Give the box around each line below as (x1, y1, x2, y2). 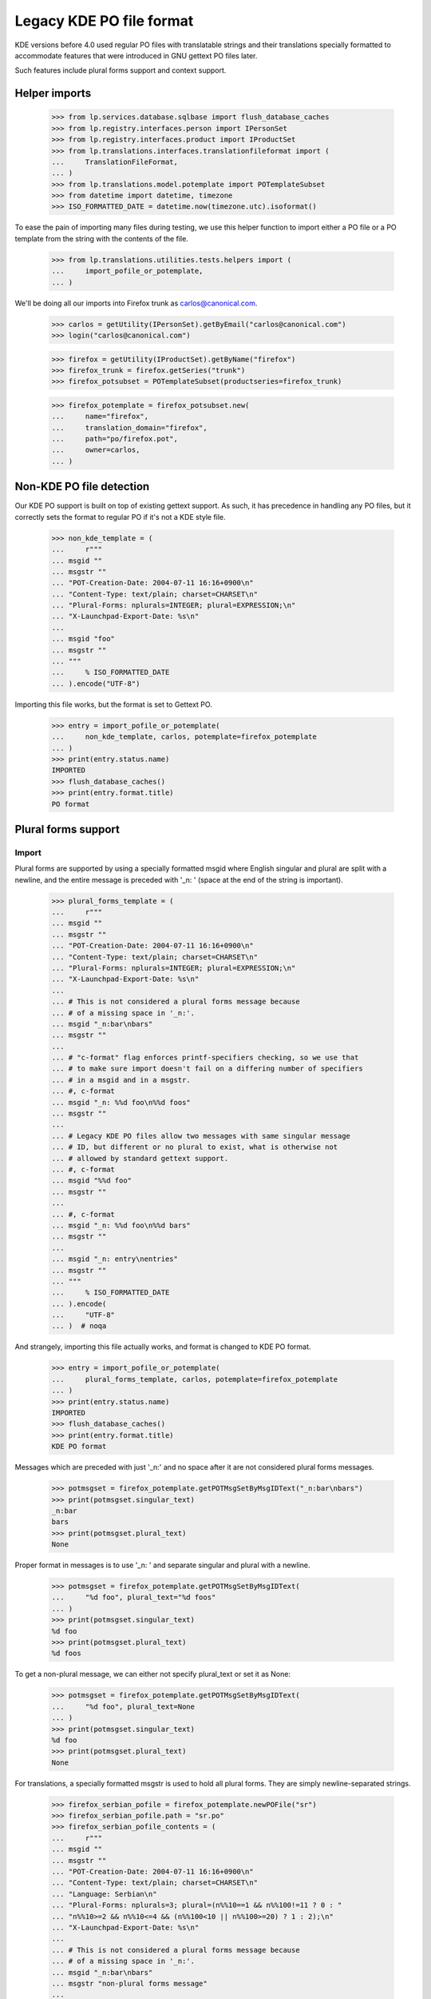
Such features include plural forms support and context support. (14, 66, 227, 75)
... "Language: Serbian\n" (51, 1889, 157, 1898)
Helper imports (14, 86, 92, 100)
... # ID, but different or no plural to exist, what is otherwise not (51, 1143, 338, 1151)
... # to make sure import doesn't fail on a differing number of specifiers (51, 1064, 363, 1073)
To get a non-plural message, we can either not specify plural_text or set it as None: (14, 1670, 291, 1679)
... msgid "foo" (51, 634, 116, 644)
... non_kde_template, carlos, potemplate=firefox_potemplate (51, 732, 317, 741)
